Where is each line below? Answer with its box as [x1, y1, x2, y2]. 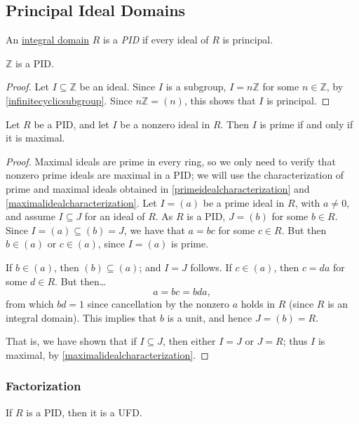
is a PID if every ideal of [103, 32, 209, 47]
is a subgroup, [165, 79, 226, 94]
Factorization [6, 377, 81, 395]
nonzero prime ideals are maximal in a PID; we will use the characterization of [6, 167, 344, 182]
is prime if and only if [259, 116, 353, 131]
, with [294, 195, 320, 210]
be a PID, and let [34, 116, 109, 131]
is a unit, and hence [167, 310, 252, 324]
